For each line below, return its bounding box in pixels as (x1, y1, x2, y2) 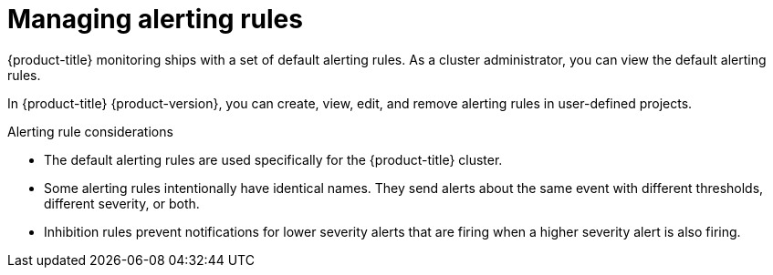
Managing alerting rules (7, 4, 303, 35)
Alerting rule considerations (7, 123, 173, 139)
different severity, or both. (44, 195, 200, 211)
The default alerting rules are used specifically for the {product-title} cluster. (44, 151, 503, 168)
